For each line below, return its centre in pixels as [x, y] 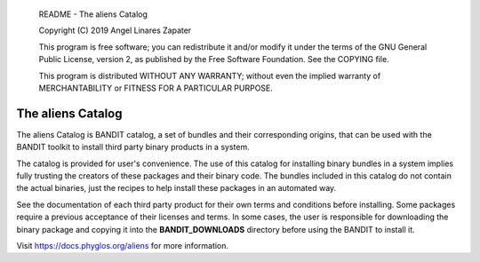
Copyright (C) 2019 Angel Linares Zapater [115, 30]
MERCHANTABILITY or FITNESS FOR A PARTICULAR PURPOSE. [156, 88]
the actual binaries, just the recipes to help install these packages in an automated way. [176, 188]
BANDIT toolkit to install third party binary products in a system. [133, 147]
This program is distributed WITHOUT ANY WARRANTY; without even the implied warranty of [210, 75]
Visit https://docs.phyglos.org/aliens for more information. [123, 245]
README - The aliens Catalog [93, 14]
